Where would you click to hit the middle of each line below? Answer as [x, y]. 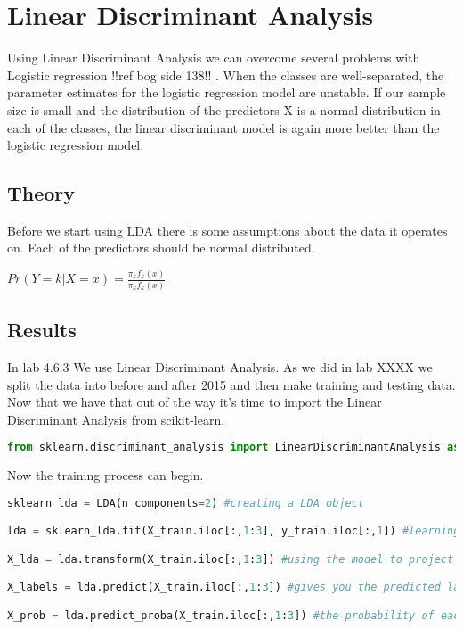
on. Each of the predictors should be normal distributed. [161, 248]
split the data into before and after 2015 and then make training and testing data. [231, 384]
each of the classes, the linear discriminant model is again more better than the [223, 127]
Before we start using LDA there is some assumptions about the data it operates [227, 230]
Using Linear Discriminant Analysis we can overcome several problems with [214, 58]
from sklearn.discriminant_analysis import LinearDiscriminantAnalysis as [234, 447]
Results [42, 330]
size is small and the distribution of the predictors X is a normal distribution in [224, 109]
